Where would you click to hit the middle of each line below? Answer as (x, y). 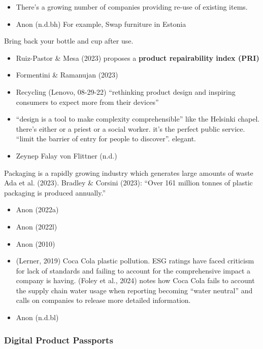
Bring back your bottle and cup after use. (69, 41)
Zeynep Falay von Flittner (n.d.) (67, 155)
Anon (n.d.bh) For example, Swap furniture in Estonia (101, 24)
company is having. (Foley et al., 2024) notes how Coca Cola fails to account (135, 280)
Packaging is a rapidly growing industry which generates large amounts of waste (129, 172)
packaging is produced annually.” (55, 192)
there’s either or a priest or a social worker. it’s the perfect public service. (130, 128)
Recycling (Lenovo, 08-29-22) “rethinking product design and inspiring (126, 91)
